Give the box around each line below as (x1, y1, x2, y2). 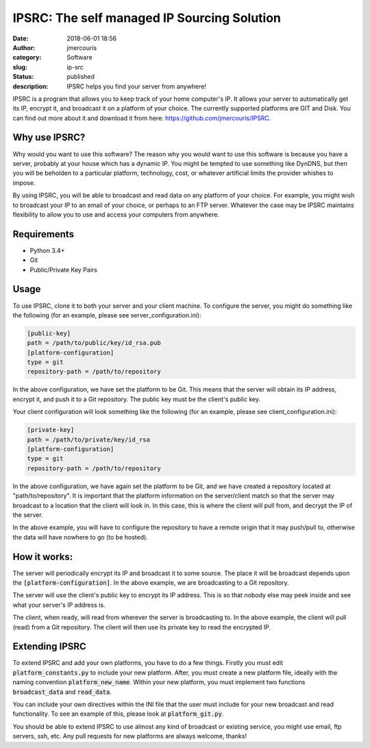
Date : (12, 34, 29, 43)
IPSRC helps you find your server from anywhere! (66, 82, 207, 91)
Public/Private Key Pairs (29, 265, 97, 274)
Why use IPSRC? (12, 132, 86, 143)
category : (12, 53, 42, 62)
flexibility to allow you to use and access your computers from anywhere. (12, 210, 219, 219)
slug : (12, 62, 27, 71)
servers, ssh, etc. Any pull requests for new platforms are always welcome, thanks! (12, 732, 247, 740)
